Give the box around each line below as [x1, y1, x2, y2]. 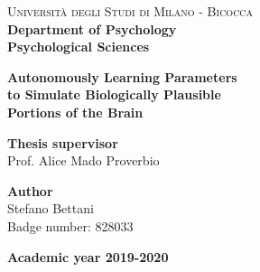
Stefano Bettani [7, 199, 94, 218]
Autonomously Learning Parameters [7, 67, 237, 86]
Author [7, 181, 53, 200]
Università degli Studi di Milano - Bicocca [7, 2, 254, 20]
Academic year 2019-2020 [7, 247, 169, 266]
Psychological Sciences [7, 37, 150, 56]
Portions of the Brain [7, 102, 144, 121]
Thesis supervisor [7, 133, 118, 152]
